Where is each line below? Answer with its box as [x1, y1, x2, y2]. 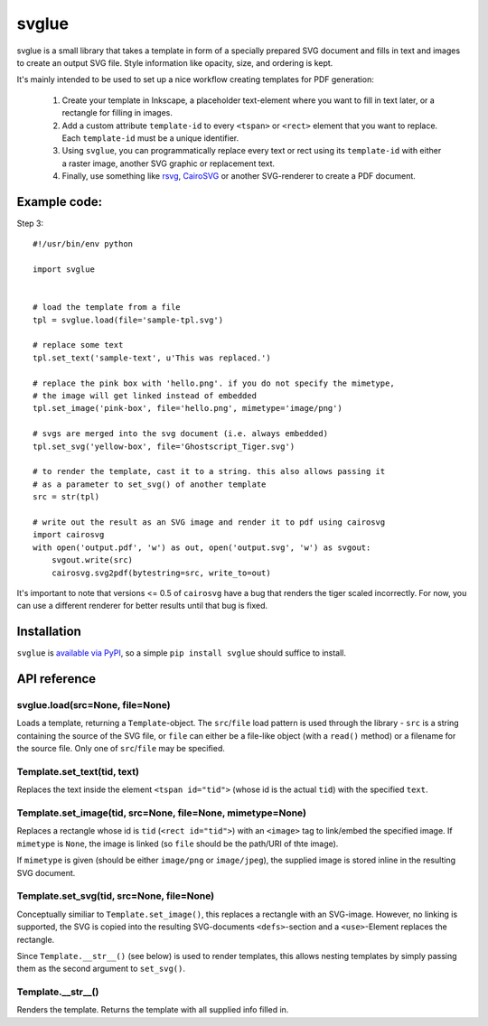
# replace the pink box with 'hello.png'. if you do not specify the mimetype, [33, 378, 395, 388]
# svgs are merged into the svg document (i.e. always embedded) [33, 429, 329, 439]
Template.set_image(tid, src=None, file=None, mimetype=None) [16, 807, 307, 819]
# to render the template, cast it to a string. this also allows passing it [33, 466, 386, 477]
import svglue [33, 265, 95, 275]
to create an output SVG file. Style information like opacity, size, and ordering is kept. [16, 57, 333, 68]
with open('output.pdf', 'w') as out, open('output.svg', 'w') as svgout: [33, 542, 371, 553]
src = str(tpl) [33, 492, 100, 502]
